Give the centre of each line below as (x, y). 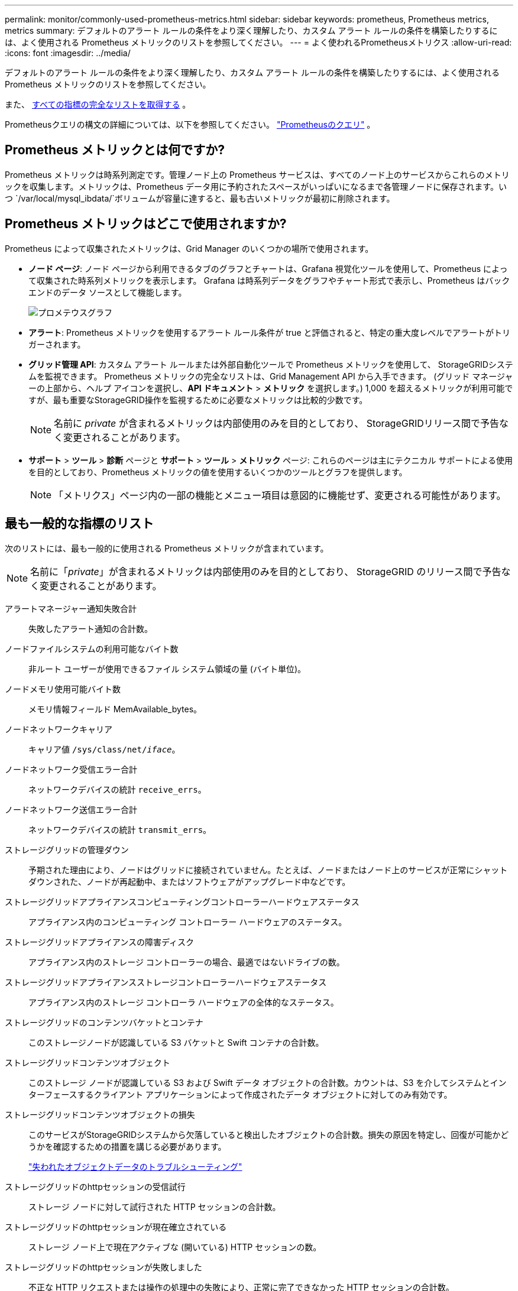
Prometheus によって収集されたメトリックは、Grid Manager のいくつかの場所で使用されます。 (189, 248)
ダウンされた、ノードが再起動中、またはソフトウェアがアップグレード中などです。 (190, 881)
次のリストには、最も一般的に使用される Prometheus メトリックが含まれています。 (167, 548)
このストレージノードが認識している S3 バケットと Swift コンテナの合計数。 (176, 1042)
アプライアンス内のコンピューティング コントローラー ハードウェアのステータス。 (188, 922)
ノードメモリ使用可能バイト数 (63, 689)
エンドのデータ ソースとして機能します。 (108, 292)
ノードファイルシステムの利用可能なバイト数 (92, 648)
